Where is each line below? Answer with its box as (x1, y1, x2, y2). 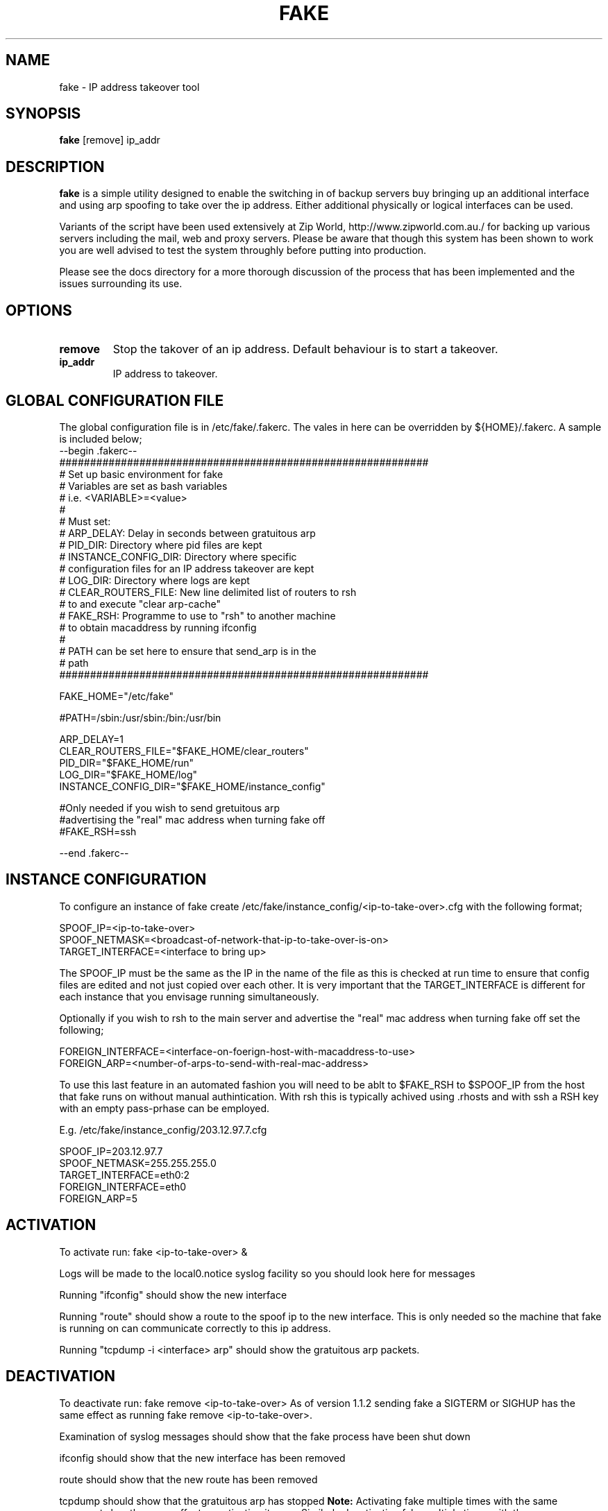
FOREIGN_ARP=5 (59, 1192, 138, 1204)
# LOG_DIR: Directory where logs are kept (59, 574, 250, 586)
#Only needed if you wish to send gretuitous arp (59, 801, 280, 814)
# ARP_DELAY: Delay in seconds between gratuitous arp (59, 527, 316, 539)
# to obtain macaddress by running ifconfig (59, 621, 257, 633)
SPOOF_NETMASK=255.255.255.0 (59, 1156, 217, 1169)
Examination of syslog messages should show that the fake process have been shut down (59, 1430, 471, 1442)
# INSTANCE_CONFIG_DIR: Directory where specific (59, 550, 297, 563)
